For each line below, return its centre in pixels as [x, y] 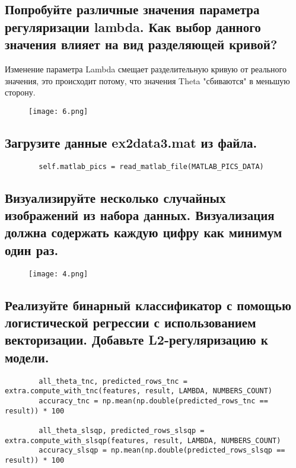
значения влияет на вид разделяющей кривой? [141, 44]
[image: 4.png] [58, 274]
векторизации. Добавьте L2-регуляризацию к [136, 340]
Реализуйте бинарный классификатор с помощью [148, 305]
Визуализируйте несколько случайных [115, 197]
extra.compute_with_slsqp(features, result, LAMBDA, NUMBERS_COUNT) [143, 440]
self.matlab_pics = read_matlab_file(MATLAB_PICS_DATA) [151, 166]
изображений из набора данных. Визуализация [140, 215]
